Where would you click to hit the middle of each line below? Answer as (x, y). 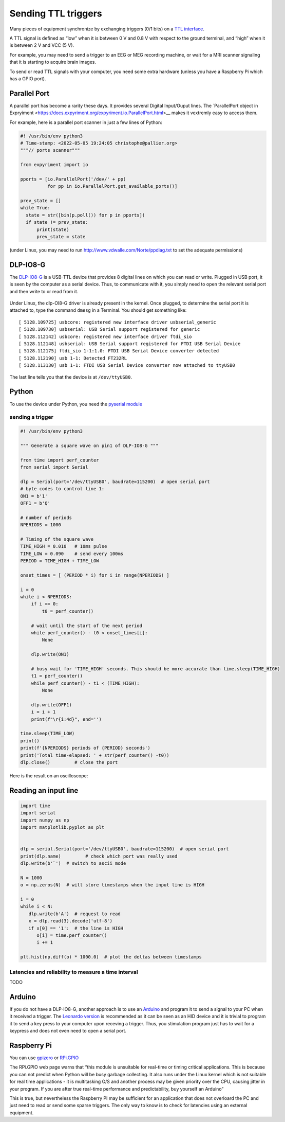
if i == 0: (45, 604)
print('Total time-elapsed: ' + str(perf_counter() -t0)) (95, 755)
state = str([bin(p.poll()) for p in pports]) (85, 215)
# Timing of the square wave (57, 539)
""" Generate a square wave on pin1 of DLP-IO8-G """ (89, 446)
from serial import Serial (54, 467)
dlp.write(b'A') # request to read (74, 914)
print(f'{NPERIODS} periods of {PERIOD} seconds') (85, 748)
